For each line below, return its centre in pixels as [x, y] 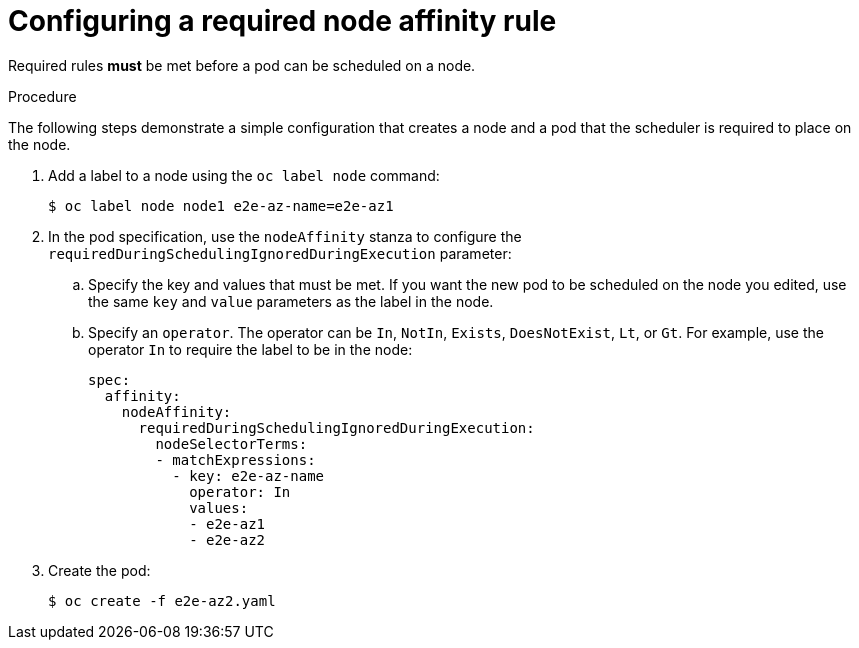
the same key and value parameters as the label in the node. [291, 301]
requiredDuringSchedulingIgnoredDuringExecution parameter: [280, 253]
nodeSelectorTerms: [231, 443]
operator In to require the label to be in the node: [250, 349]
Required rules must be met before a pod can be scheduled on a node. [242, 65]
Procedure [42, 96]
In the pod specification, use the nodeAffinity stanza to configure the [285, 236]
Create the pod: [99, 570]
